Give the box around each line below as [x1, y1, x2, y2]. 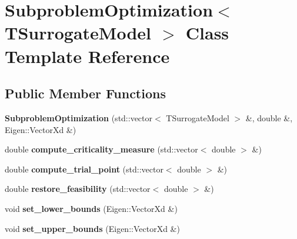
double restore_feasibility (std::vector [5, 182, 151, 195]
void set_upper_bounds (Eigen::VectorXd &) [5, 222, 180, 234]
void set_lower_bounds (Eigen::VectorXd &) [5, 202, 178, 214]
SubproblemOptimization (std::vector [5, 111, 153, 124]
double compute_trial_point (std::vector [5, 162, 163, 175]
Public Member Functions [5, 84, 166, 102]
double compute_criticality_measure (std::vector [5, 143, 198, 155]
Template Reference [5, 44, 170, 68]
